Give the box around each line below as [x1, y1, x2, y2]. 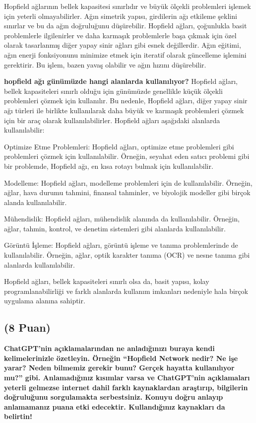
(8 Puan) [4, 320, 51, 335]
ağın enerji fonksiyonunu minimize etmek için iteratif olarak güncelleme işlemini [4, 49, 247, 60]
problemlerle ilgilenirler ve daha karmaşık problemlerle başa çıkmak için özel [4, 30, 237, 40]
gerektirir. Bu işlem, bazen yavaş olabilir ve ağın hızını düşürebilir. [4, 59, 206, 70]
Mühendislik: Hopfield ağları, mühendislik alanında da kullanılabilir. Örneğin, [4, 213, 240, 224]
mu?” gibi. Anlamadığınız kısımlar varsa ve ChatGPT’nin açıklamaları [4, 372, 250, 383]
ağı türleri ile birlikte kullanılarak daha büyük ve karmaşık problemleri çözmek [4, 105, 244, 115]
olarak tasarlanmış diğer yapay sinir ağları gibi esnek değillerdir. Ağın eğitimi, [4, 40, 241, 50]
